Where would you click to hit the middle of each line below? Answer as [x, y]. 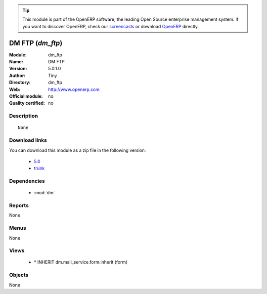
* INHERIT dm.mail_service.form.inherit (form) [81, 262]
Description [23, 116]
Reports [19, 206]
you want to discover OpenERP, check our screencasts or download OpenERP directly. [111, 26]
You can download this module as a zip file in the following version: [78, 150]
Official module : [26, 96]
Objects [19, 275]
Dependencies [27, 181]
